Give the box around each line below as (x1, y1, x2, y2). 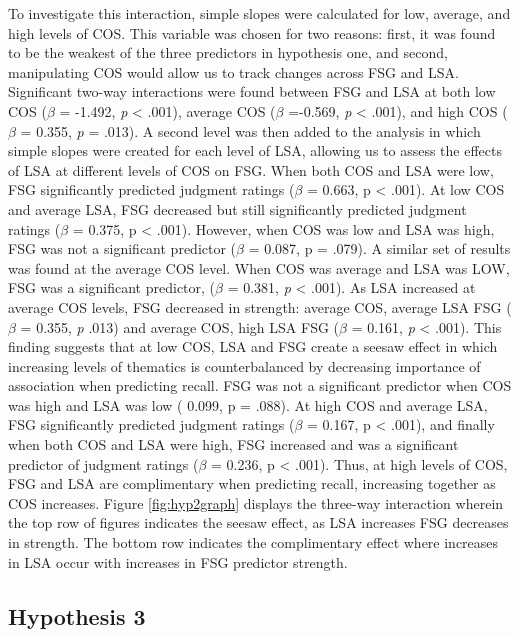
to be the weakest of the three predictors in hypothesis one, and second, (8, 42, 448, 63)
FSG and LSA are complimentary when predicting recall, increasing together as (8, 473, 496, 494)
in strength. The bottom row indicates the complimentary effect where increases (8, 532, 499, 553)
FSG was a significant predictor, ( (8, 277, 216, 298)
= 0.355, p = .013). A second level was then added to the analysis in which (20, 120, 481, 141)
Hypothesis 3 (8, 600, 146, 631)
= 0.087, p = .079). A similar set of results (248, 238, 511, 259)
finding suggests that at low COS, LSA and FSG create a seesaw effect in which (8, 336, 498, 357)
